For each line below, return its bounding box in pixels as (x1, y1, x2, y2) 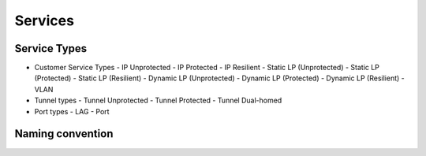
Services (14, 12, 75, 29)
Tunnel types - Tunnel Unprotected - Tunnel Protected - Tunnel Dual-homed (34, 95, 282, 106)
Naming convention (14, 127, 114, 141)
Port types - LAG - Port (34, 106, 110, 116)
